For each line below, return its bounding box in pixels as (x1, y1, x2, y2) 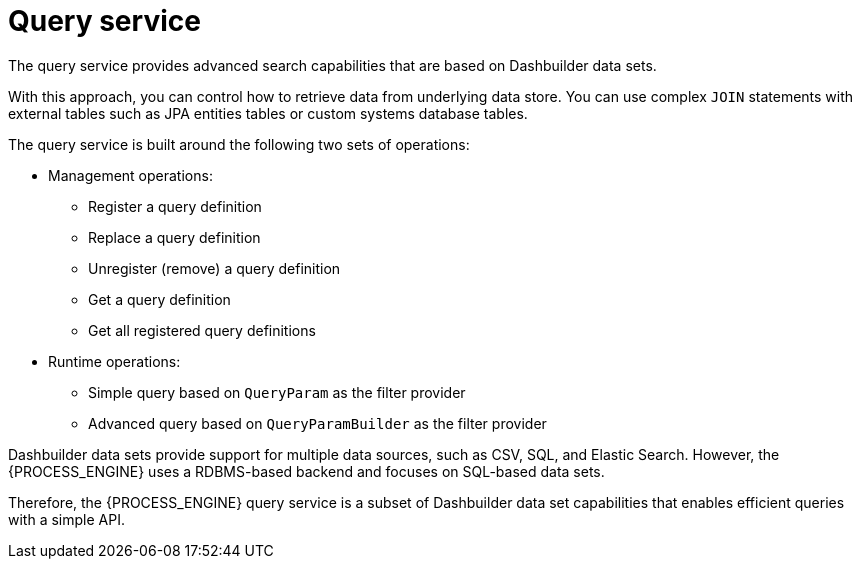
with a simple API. (8, 510, 125, 528)
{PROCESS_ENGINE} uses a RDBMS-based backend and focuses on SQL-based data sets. (8, 462, 605, 480)
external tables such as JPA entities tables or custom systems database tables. (8, 104, 528, 122)
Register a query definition (88, 197, 262, 215)
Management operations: (48, 166, 213, 184)
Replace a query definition (88, 228, 261, 246)
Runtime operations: (48, 352, 181, 370)
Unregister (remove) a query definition (88, 259, 341, 277)
